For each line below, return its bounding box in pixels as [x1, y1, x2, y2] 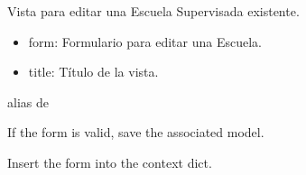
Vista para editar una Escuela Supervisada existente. [7, 2, 300, 20]
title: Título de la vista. [28, 62, 159, 81]
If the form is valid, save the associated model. [7, 123, 264, 142]
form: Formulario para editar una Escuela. [28, 32, 262, 51]
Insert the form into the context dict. [7, 152, 212, 171]
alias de [7, 92, 49, 111]
